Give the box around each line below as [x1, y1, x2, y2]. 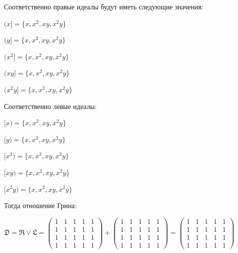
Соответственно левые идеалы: [4, 101, 97, 111]
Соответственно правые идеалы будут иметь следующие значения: [4, 1, 203, 11]
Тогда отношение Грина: [4, 200, 77, 211]
